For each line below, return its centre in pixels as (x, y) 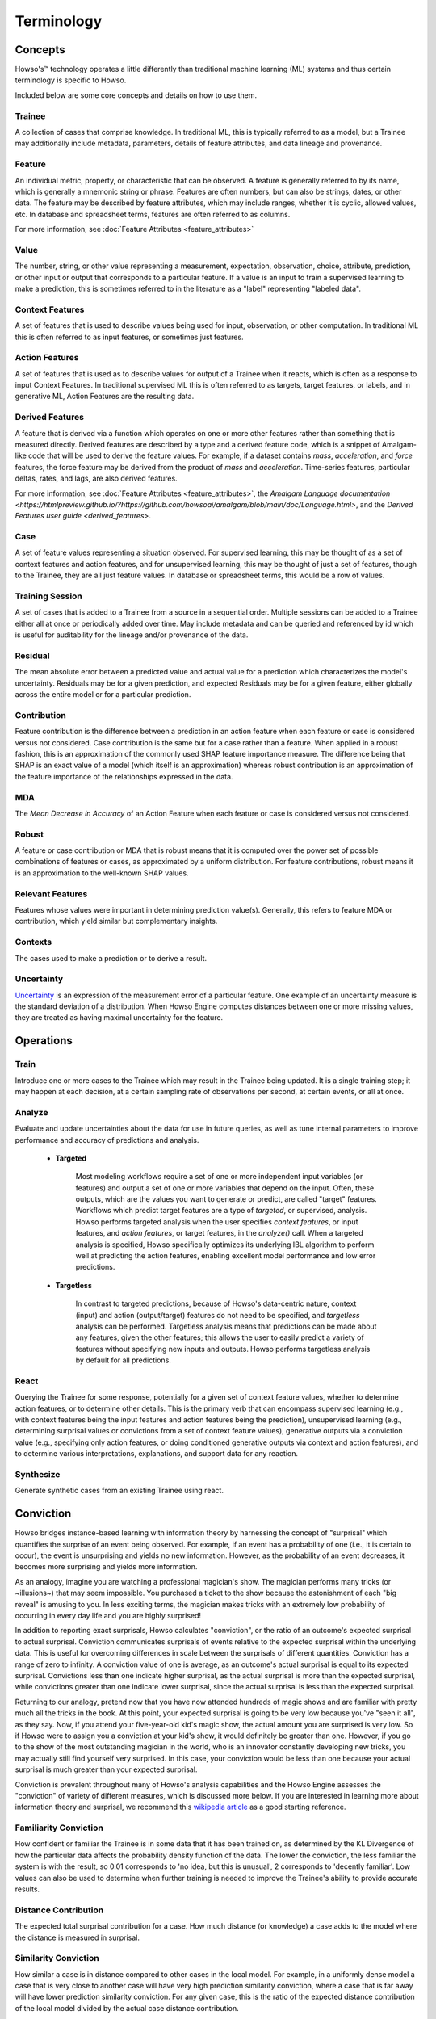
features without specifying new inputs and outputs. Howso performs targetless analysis (223, 1349)
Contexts (34, 942)
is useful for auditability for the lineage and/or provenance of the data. (132, 635)
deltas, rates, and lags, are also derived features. (96, 479)
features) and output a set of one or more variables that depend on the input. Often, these (225, 1188)
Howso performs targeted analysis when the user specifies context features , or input (217, 1221)
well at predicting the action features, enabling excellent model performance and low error (226, 1256)
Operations (44, 1041)
